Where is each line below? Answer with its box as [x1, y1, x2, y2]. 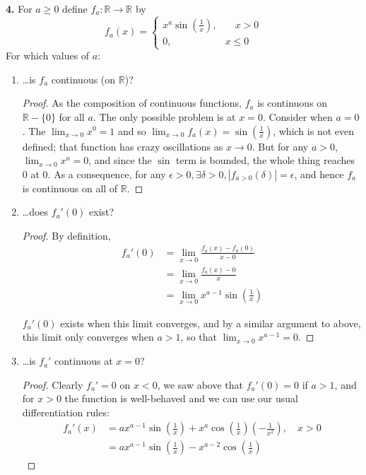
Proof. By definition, [22, 228, 111, 242]
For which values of [6, 48, 90, 63]
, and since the [88, 153, 152, 168]
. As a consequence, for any [47, 166, 166, 181]
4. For [6, 1, 33, 16]
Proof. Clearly [22, 377, 83, 392]
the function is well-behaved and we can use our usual [64, 391, 298, 406]
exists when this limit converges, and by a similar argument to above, [60, 315, 361, 330]
